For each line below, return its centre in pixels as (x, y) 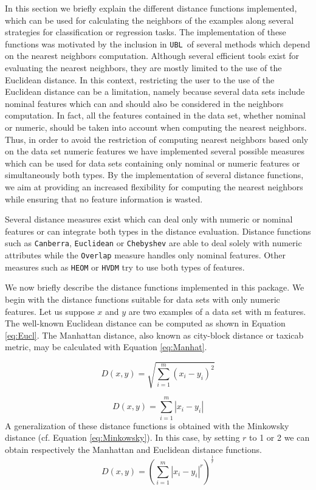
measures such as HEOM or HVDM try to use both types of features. (125, 267)
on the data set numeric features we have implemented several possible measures (155, 151)
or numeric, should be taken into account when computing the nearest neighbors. (156, 127)
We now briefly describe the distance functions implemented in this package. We (155, 287)
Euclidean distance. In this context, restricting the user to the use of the (140, 79)
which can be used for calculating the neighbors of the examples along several (149, 20)
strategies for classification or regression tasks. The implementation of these (146, 32)
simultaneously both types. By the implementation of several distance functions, (154, 175)
